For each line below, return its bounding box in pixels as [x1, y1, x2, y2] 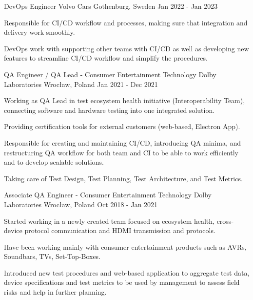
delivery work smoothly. [4, 27, 75, 37]
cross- [216, 215, 234, 226]
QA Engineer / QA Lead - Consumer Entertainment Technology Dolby [4, 69, 216, 79]
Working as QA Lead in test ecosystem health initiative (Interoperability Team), [4, 95, 245, 106]
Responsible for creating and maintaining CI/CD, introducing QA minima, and [4, 137, 241, 148]
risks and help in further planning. [4, 287, 107, 297]
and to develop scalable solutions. [4, 157, 104, 167]
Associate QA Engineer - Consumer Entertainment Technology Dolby [4, 190, 212, 200]
